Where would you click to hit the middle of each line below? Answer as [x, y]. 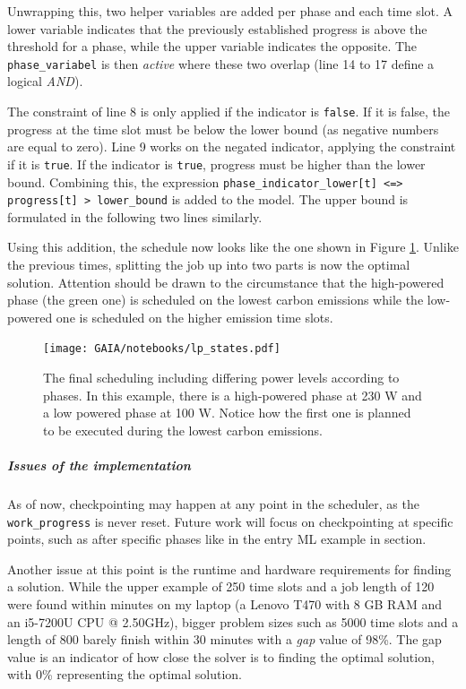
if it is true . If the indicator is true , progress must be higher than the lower [216, 164]
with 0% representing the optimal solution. [125, 674]
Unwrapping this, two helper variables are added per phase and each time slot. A [230, 11]
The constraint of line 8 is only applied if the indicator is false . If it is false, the [229, 112]
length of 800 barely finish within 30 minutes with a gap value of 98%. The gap [224, 639]
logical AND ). [45, 81]
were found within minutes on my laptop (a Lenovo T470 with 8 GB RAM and [224, 604]
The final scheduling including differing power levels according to [221, 378]
